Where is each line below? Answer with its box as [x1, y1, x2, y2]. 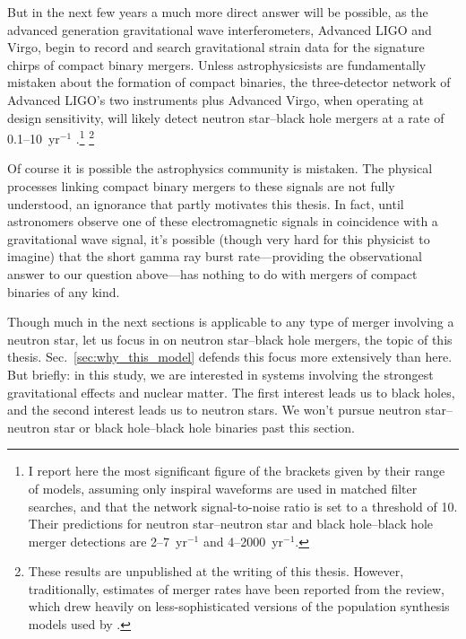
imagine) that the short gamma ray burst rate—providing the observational [7, 247, 422, 266]
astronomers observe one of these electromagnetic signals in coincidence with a [7, 212, 438, 231]
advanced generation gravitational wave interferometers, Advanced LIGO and [7, 20, 432, 39]
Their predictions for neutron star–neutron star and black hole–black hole [28, 514, 434, 533]
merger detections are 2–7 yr [28, 531, 187, 550]
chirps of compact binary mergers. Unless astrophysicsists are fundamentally [7, 55, 427, 74]
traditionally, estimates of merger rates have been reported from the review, [28, 579, 444, 598]
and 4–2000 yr [203, 531, 284, 550]
